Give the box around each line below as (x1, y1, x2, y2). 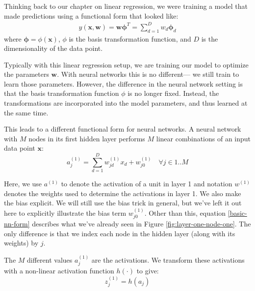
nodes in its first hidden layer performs (28, 133, 145, 143)
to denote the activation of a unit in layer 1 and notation (61, 179, 232, 189)
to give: (136, 266, 159, 276)
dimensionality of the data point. (4, 43, 103, 53)
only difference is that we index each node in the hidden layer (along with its (4, 228, 235, 238)
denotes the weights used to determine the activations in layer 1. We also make (4, 188, 241, 198)
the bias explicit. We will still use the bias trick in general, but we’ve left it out (4, 198, 242, 208)
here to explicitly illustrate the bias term (4, 207, 127, 218)
